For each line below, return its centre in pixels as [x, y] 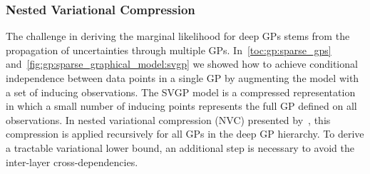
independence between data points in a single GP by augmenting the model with [183, 78]
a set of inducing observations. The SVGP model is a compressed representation [181, 92]
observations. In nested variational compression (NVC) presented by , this [168, 119]
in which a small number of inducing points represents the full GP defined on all [181, 106]
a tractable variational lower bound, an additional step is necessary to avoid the [180, 147]
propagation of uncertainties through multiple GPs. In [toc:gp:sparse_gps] [169, 50]
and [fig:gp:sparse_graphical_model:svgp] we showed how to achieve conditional [182, 64]
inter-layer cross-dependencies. [72, 162]
